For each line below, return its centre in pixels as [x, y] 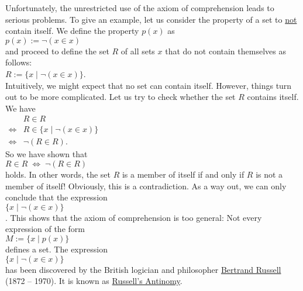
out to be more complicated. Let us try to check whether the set [120, 97]
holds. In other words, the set [58, 174]
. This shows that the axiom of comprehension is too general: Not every [134, 217]
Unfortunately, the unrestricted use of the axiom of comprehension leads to [140, 8]
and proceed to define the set [57, 51]
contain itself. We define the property [72, 31]
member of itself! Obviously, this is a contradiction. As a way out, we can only [146, 186]
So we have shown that [47, 154]
